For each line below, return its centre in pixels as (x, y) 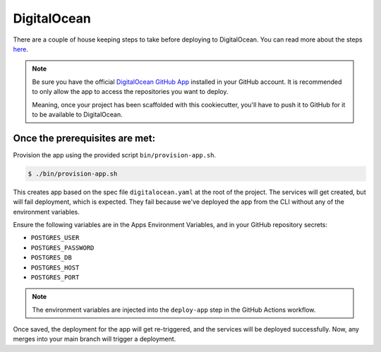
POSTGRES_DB (51, 258)
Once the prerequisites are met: (84, 138)
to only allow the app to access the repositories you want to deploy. (130, 92)
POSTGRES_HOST (55, 267)
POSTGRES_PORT (55, 277)
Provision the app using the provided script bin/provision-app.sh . (115, 154)
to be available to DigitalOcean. (77, 114)
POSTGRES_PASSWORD (62, 248)
